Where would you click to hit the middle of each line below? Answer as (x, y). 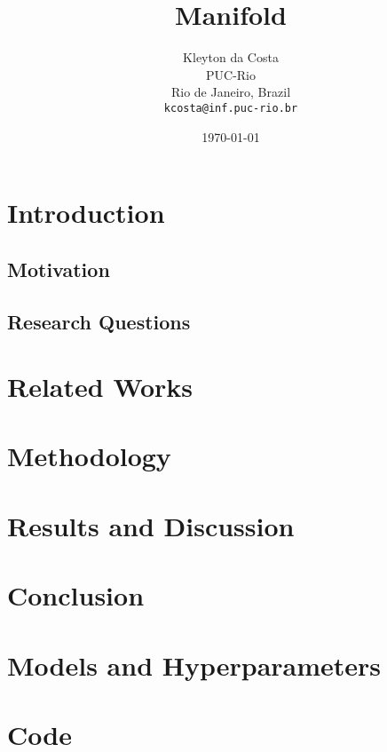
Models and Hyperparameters (194, 665)
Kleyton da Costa (231, 57)
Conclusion (76, 595)
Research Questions (99, 321)
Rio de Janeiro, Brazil (231, 92)
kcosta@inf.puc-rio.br (231, 108)
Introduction (86, 213)
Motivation (59, 269)
